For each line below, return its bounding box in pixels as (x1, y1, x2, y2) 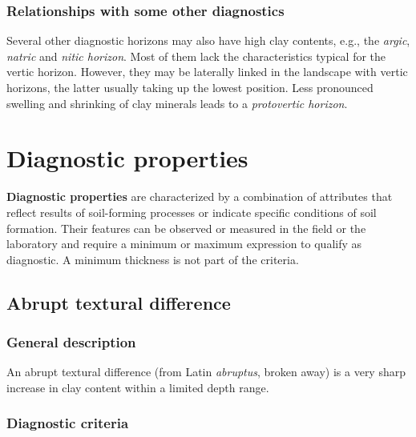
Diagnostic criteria (6, 413, 129, 433)
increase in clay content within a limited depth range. (6, 379, 269, 395)
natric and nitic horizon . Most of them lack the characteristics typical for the (6, 47, 386, 64)
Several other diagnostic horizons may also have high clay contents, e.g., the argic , (6, 32, 410, 49)
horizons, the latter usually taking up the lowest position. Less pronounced (6, 79, 374, 95)
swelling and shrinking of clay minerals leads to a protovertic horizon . (6, 94, 348, 111)
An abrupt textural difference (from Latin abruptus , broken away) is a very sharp (6, 363, 406, 380)
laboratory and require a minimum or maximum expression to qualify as (6, 235, 362, 252)
